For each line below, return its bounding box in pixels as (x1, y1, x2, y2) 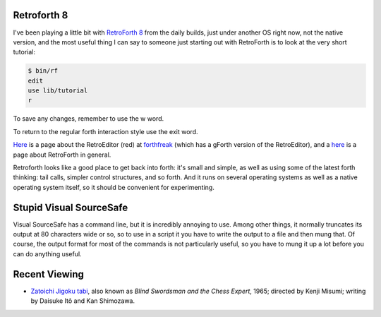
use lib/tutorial (28, 87, 88, 95)
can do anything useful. (13, 249, 82, 258)
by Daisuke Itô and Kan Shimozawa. (30, 297, 135, 305)
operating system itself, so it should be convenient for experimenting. (13, 183, 214, 191)
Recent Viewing (13, 268, 85, 280)
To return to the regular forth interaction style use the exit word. (13, 127, 198, 136)
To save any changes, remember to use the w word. (13, 114, 164, 123)
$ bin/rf (28, 67, 59, 75)
